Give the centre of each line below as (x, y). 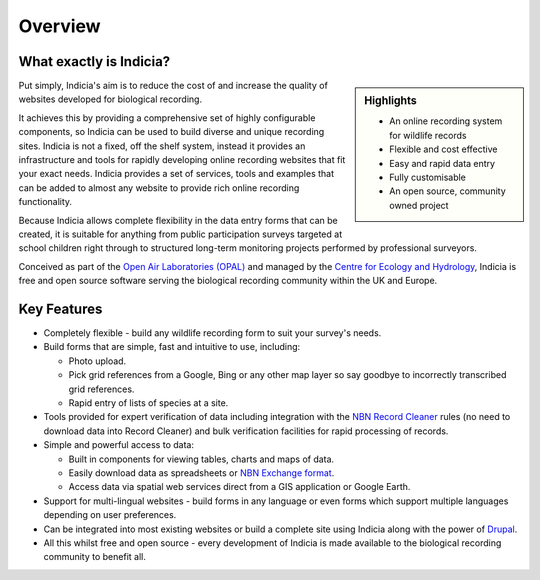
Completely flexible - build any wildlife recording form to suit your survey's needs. (212, 333)
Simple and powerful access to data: (119, 445)
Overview (59, 26)
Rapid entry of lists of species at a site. (148, 403)
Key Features (60, 308)
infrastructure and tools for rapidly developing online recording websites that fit (182, 160)
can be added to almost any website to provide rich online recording (159, 187)
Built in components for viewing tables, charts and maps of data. (201, 459)
